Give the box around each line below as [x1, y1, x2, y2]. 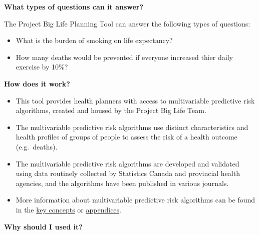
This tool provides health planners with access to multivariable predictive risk [16, 95, 255, 105]
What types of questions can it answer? [4, 1, 144, 11]
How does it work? [4, 78, 70, 88]
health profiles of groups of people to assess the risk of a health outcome [16, 131, 237, 142]
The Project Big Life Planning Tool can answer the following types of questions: [4, 18, 250, 28]
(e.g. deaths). [16, 141, 58, 151]
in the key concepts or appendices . [16, 204, 122, 214]
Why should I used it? [4, 221, 83, 231]
